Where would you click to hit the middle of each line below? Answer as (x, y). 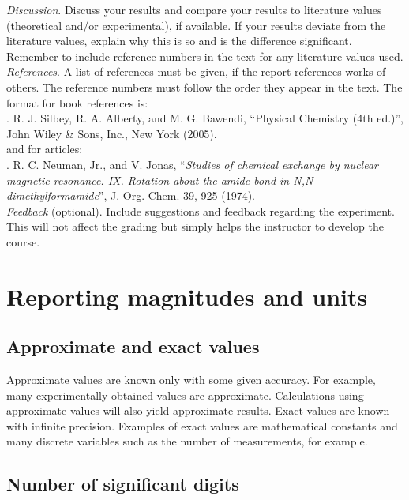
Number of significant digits (123, 484)
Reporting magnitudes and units (187, 296)
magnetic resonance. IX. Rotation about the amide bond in (148, 180)
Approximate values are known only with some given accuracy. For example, (191, 380)
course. (23, 241)
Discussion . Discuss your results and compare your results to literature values (194, 9)
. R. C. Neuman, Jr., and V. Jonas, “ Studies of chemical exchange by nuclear (192, 164)
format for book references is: (77, 102)
